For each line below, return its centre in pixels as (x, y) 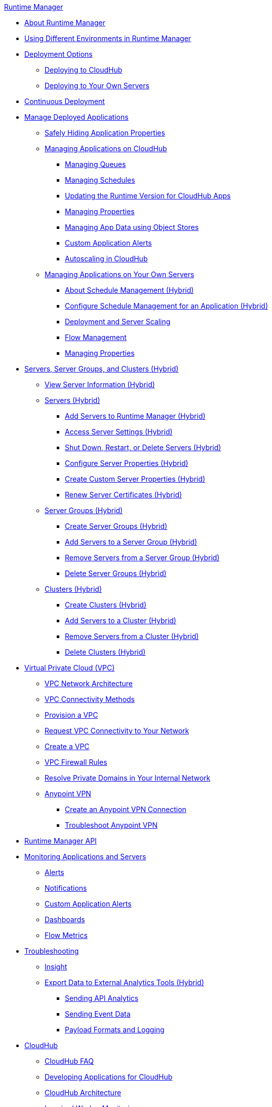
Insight (56, 967)
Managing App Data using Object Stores (132, 227)
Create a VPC (67, 746)
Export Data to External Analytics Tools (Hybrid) (124, 982)
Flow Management (96, 337)
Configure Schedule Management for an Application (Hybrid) (166, 306)
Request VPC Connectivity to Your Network (117, 731)
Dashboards (65, 919)
